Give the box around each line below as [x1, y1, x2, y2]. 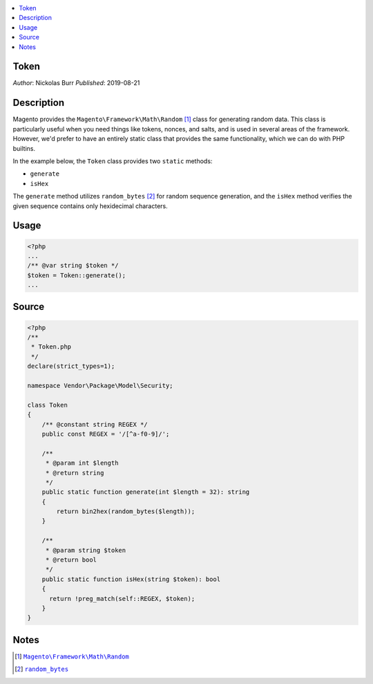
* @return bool [45, 556, 97, 564]
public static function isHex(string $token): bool [41, 575, 221, 583]
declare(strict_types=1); [27, 362, 115, 370]
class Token [27, 401, 68, 409]
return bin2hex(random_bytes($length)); [56, 508, 195, 515]
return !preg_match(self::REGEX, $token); [49, 595, 195, 602]
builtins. [12, 144, 36, 152]
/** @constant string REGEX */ [41, 420, 148, 428]
